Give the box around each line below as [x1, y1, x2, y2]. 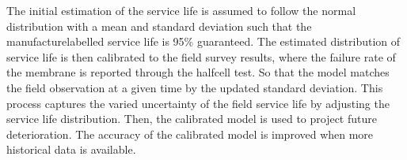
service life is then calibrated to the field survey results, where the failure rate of [6, 48, 396, 65]
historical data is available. [6, 141, 136, 158]
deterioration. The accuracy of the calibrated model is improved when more [6, 125, 374, 142]
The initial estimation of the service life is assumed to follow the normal [6, 2, 356, 18]
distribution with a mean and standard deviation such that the [6, 17, 312, 34]
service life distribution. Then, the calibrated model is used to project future [6, 110, 377, 127]
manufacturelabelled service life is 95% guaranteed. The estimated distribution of [6, 33, 401, 50]
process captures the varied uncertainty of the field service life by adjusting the [6, 95, 390, 111]
